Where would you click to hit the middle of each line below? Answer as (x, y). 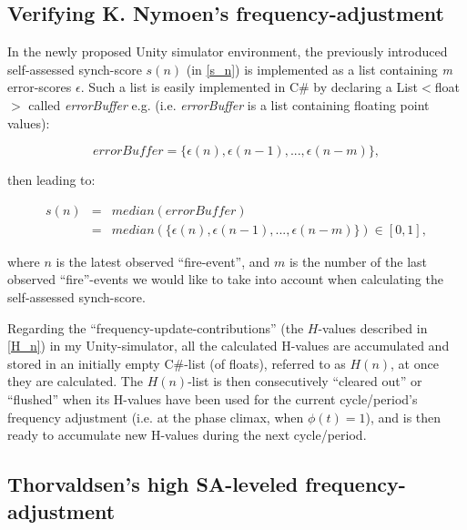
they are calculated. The (75, 381)
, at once (415, 363)
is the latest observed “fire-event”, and (163, 261)
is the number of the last (358, 261)
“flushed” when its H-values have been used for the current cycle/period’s (213, 398)
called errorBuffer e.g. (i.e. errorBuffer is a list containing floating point (229, 104)
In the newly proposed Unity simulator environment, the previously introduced (228, 51)
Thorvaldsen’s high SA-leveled (153, 484)
